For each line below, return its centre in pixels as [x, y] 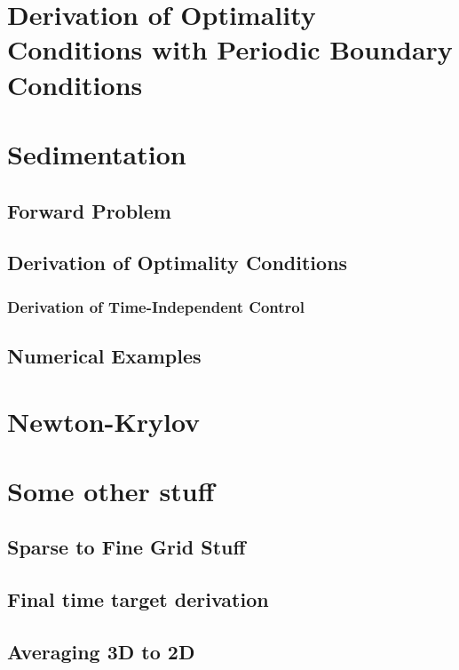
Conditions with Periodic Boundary [230, 49]
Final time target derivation [138, 599]
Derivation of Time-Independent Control [156, 306]
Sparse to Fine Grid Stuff [127, 547]
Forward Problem [89, 210]
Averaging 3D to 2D [101, 652]
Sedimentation [97, 153]
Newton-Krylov [104, 421]
